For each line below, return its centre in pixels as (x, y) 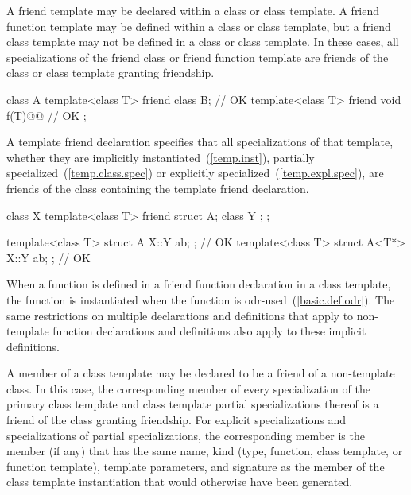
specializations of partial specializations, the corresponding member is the (186, 435)
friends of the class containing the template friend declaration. (158, 188)
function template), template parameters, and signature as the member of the (196, 466)
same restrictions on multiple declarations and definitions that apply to (180, 315)
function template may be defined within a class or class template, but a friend (199, 26)
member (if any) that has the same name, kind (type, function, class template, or (205, 451)
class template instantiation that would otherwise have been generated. (180, 482)
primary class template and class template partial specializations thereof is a (193, 404)
